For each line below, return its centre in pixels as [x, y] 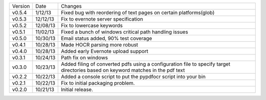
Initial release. [77, 89]
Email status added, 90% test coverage [106, 38]
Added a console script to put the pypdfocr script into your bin [133, 77]
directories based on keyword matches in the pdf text [123, 70]
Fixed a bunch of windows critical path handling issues [124, 32]
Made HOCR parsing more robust [100, 45]
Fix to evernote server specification [102, 19]
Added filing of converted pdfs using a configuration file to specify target [146, 64]
